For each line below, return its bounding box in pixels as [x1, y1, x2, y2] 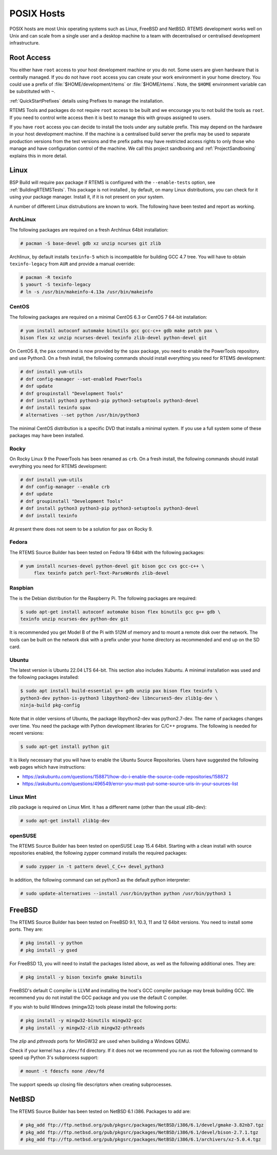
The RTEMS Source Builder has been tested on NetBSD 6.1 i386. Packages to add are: [9, 1108, 191, 1114]
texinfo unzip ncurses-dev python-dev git [20, 616, 129, 622]
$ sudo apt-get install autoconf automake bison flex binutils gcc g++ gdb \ [20, 609, 221, 615]
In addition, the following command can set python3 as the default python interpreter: [9, 877, 191, 883]
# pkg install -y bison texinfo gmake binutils [20, 974, 142, 980]
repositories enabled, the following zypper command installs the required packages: [9, 850, 187, 856]
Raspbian [9, 584, 34, 592]
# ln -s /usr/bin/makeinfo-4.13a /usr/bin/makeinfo [20, 289, 153, 295]
